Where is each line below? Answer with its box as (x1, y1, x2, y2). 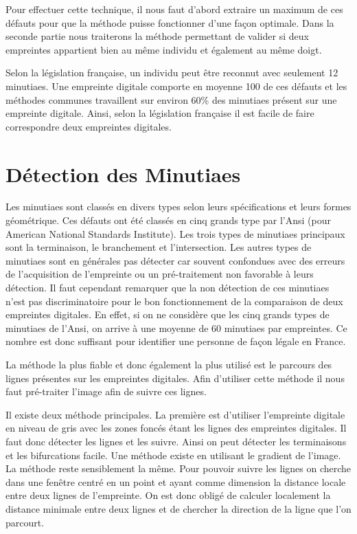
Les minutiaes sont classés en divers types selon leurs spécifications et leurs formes (5, 199, 352, 214)
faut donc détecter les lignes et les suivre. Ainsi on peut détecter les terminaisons (5, 434, 347, 448)
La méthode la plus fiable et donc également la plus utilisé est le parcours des (5, 357, 332, 371)
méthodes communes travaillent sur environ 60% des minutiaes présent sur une (5, 92, 337, 107)
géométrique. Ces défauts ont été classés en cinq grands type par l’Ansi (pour (5, 213, 331, 227)
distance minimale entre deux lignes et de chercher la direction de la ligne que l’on (5, 501, 352, 515)
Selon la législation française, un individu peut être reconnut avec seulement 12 (5, 65, 338, 80)
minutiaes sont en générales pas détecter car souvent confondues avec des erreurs (5, 253, 345, 267)
